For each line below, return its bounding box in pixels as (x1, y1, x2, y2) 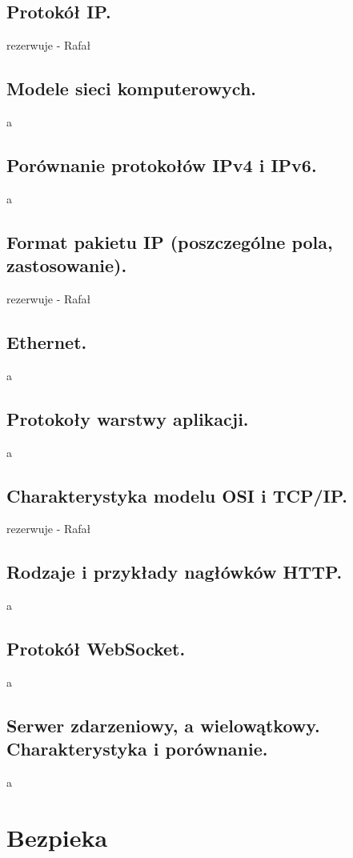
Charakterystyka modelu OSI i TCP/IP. (6, 483, 347, 507)
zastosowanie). (6, 253, 127, 278)
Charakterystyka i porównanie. (6, 736, 268, 761)
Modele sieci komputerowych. (6, 76, 257, 101)
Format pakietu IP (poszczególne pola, (6, 229, 333, 254)
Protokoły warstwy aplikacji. (6, 406, 249, 431)
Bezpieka (6, 820, 108, 853)
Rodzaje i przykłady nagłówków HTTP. (6, 559, 343, 584)
